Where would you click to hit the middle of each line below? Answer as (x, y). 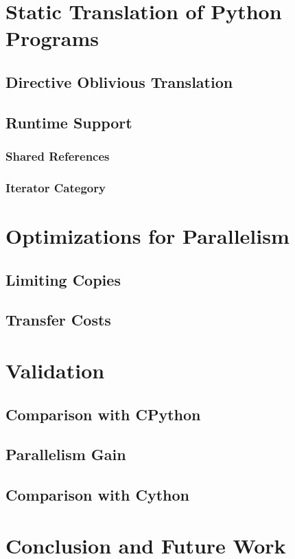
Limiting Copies (63, 279)
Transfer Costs (58, 320)
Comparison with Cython (98, 495)
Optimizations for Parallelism (147, 236)
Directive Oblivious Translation (119, 81)
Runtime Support (69, 122)
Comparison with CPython (103, 414)
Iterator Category (56, 187)
